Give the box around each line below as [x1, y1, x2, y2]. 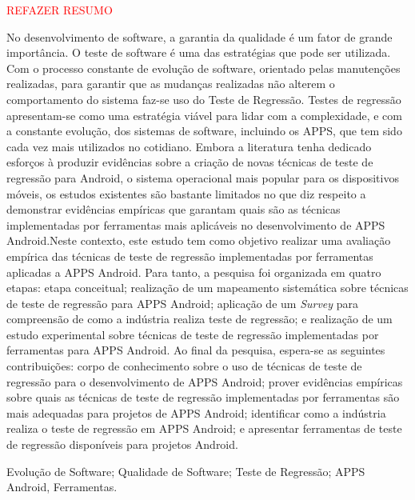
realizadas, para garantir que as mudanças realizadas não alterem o [6, 75, 335, 92]
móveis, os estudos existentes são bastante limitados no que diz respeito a [6, 185, 366, 202]
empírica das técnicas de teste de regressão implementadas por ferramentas [6, 247, 373, 264]
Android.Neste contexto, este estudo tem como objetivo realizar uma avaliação [6, 232, 391, 249]
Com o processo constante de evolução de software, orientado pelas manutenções [6, 59, 401, 76]
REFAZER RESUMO [6, 2, 113, 18]
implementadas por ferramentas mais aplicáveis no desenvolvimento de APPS [6, 216, 385, 233]
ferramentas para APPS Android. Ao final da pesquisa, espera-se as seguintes [6, 342, 385, 358]
